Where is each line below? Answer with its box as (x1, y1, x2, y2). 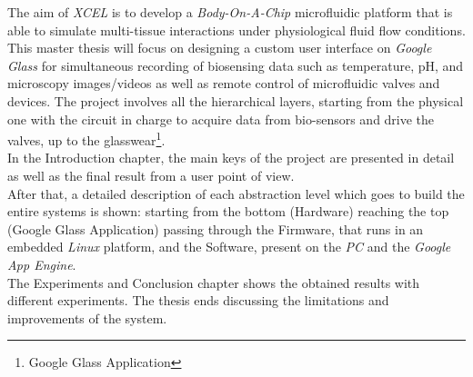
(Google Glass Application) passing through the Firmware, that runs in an (7, 219, 424, 238)
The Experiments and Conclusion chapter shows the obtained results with (7, 273, 420, 292)
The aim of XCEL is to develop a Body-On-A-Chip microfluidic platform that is (7, 3, 453, 21)
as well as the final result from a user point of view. (7, 166, 295, 184)
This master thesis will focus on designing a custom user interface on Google (7, 38, 432, 57)
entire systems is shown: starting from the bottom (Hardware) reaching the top (7, 202, 449, 221)
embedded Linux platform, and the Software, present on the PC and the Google (7, 237, 451, 256)
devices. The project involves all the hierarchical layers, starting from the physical (7, 91, 464, 110)
